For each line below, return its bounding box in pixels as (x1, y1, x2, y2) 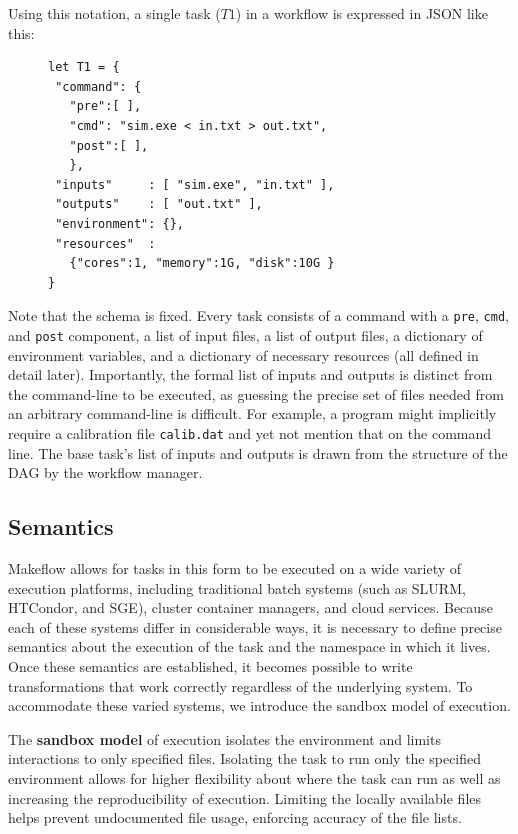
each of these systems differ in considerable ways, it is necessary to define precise (8, 616, 502, 637)
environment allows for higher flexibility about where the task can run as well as (8, 767, 501, 788)
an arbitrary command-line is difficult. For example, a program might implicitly (8, 403, 497, 424)
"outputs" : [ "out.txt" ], (55, 197, 263, 212)
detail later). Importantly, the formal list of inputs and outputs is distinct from (8, 364, 493, 385)
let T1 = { (48, 60, 120, 75)
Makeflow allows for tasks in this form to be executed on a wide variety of (8, 558, 462, 579)
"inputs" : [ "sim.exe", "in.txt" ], (55, 177, 335, 192)
